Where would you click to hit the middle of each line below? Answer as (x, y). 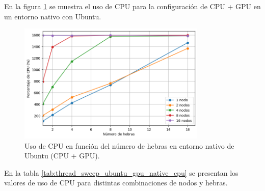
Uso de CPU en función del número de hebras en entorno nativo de (129, 145)
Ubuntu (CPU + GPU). (62, 156)
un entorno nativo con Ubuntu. (53, 16)
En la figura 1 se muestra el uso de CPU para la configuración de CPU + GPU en (132, 6)
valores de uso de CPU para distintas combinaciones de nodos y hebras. (116, 183)
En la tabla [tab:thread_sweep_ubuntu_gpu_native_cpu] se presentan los (121, 172)
